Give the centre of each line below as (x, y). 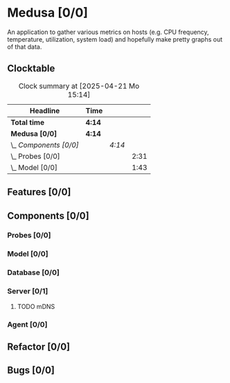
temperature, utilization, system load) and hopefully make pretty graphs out (115, 39)
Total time (28, 122)
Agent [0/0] (27, 324)
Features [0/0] (39, 192)
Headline (45, 110)
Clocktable (31, 68)
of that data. (25, 46)
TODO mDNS (36, 306)
